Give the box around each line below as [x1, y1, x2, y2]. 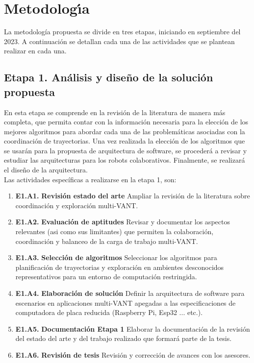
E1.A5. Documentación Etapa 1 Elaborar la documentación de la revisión [15, 323, 250, 334]
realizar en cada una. [4, 46, 67, 56]
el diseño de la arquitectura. [4, 165, 88, 175]
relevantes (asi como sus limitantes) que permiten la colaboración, [15, 226, 214, 237]
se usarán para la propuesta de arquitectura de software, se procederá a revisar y [4, 145, 247, 155]
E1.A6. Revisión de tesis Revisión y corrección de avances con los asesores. [15, 349, 251, 360]
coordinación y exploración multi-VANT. [15, 200, 138, 210]
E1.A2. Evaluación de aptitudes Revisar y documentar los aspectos [15, 217, 230, 227]
